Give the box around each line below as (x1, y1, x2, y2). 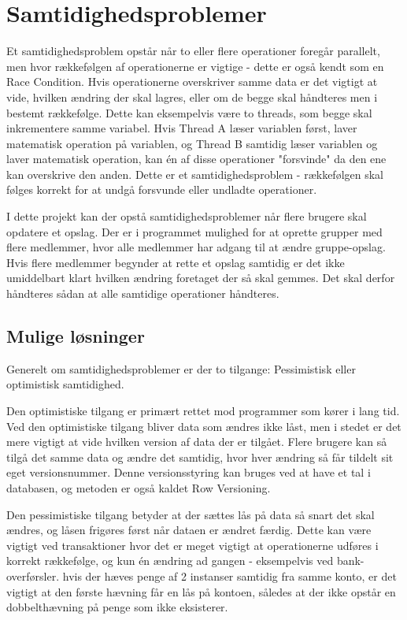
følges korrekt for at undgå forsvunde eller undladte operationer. (6, 181, 317, 198)
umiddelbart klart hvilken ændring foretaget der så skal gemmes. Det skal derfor (6, 269, 395, 286)
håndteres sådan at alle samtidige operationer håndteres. (6, 285, 279, 302)
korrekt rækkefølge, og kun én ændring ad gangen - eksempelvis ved (6, 552, 334, 569)
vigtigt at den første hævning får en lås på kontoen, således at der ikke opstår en (6, 583, 396, 600)
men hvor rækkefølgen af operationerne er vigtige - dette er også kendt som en (6, 58, 384, 74)
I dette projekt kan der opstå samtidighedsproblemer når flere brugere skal (6, 208, 367, 225)
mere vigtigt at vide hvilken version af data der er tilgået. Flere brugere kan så (6, 433, 387, 450)
